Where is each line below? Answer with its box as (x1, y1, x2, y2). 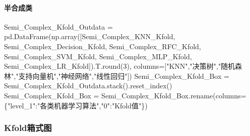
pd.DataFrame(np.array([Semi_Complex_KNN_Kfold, (4, 31, 175, 42)
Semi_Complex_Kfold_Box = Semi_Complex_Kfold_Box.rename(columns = (4, 90, 246, 100)
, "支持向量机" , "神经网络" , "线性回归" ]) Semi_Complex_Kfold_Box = (14, 70, 229, 81)
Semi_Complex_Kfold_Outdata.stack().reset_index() (4, 80, 172, 91)
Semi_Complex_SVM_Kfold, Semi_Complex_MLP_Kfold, (4, 51, 192, 61)
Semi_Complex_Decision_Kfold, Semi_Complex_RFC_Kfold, (4, 41, 201, 51)
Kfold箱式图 (4, 121, 52, 134)
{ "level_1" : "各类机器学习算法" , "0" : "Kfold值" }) (4, 100, 148, 110)
